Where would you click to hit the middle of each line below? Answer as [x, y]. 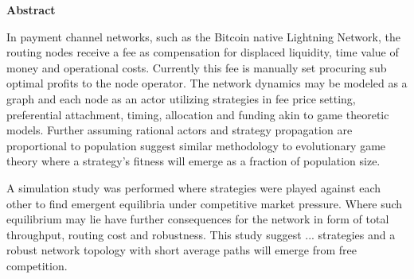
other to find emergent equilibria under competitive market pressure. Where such [205, 203]
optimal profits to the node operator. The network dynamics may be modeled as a [207, 83]
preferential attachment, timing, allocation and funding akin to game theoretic [198, 114]
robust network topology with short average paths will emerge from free [182, 250]
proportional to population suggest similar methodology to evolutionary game [196, 145]
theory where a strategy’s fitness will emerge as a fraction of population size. [193, 161]
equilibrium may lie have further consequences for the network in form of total [198, 219]
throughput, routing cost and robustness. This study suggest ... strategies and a [201, 234]
